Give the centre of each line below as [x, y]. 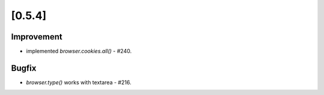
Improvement [37, 37]
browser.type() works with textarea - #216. [79, 82]
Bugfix [24, 68]
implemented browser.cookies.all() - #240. [79, 51]
